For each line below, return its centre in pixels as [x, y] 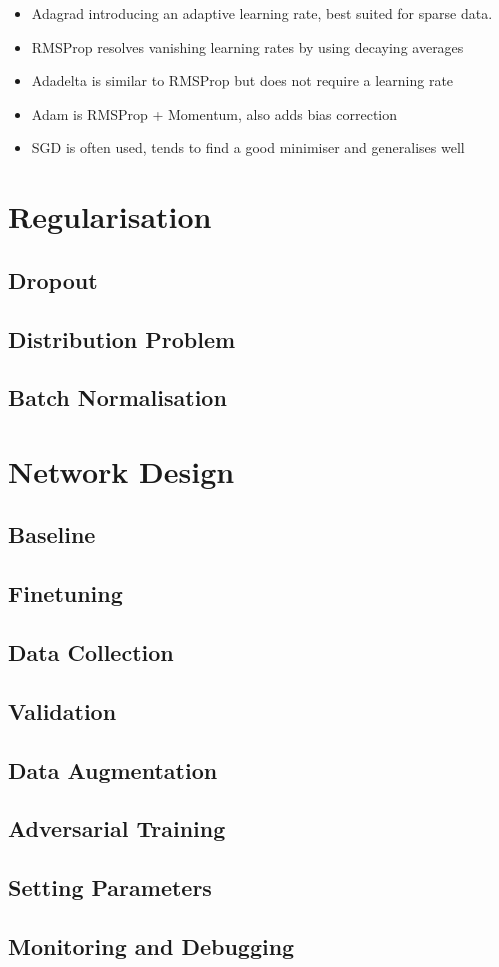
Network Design [121, 470]
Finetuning [65, 593]
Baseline [52, 534]
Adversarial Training [117, 828]
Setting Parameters [110, 887]
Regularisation [110, 216]
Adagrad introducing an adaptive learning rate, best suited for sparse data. [262, 13]
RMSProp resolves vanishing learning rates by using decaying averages [247, 46]
